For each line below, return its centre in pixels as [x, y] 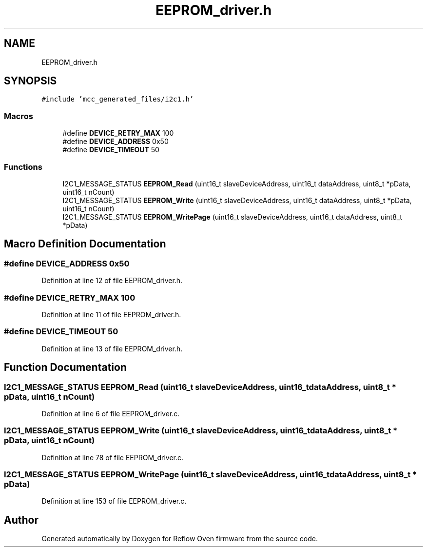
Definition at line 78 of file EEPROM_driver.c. [112, 457]
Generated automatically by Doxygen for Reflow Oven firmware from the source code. [180, 539]
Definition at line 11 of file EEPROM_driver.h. [111, 314]
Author [21, 520]
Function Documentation [65, 367]
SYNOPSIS [30, 81]
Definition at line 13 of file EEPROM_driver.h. [112, 348]
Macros [19, 116]
